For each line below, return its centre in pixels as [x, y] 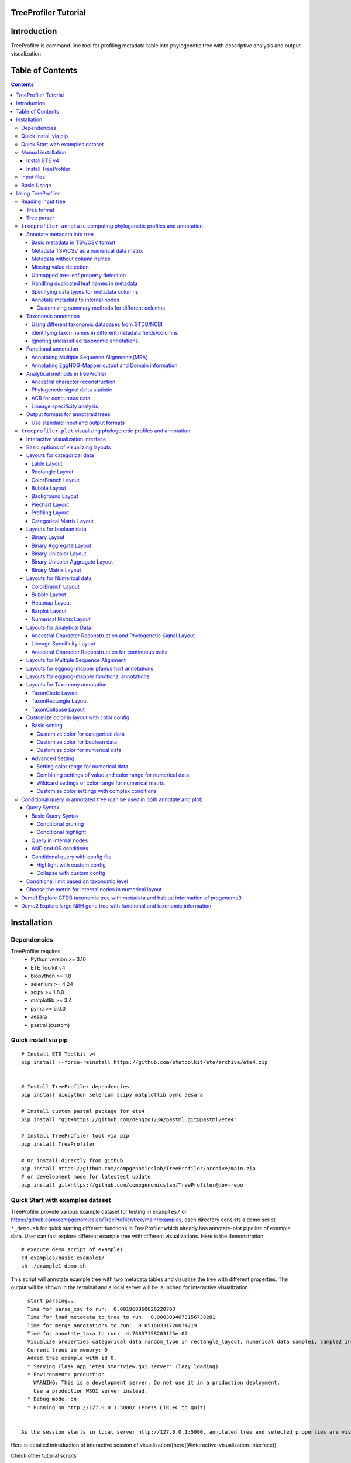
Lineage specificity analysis [65, 406]
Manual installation [44, 152]
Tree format [41, 210]
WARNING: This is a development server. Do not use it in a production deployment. [157, 1383]
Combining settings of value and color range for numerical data [113, 775]
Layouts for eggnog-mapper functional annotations [88, 676]
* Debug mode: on [52, 1399]
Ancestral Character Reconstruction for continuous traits [99, 652]
